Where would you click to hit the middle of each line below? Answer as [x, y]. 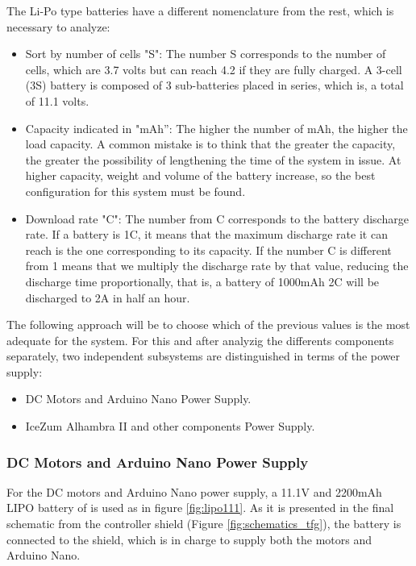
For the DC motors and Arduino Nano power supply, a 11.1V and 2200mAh [194, 491]
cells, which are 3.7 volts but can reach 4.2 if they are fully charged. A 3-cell [214, 69]
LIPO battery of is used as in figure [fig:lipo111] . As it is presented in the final [200, 508]
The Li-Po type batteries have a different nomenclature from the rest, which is [200, 10]
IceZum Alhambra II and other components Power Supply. [170, 426]
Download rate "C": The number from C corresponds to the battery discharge [217, 218]
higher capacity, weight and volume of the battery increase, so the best [200, 175]
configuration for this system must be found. [135, 191]
